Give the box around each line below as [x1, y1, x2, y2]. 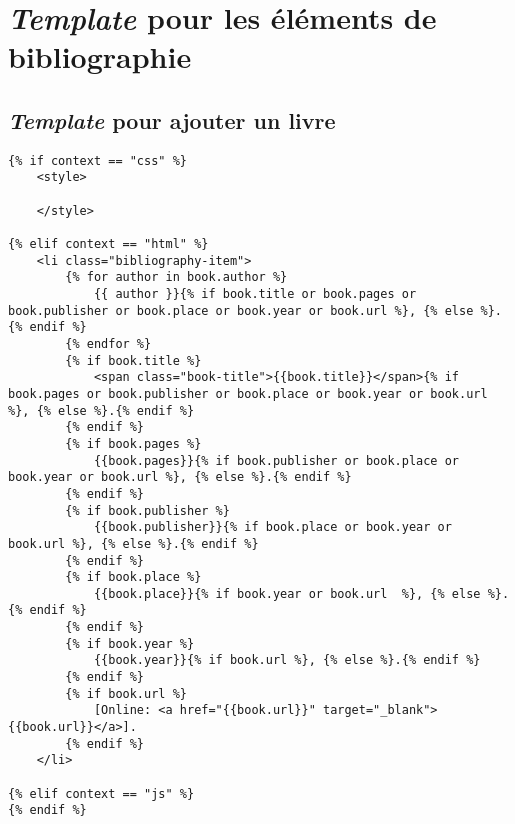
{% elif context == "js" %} [8, 786, 195, 801]
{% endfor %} [65, 336, 152, 351]
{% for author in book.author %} [65, 270, 288, 285]
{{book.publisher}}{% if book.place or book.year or [93, 520, 452, 535]
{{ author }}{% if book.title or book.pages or [93, 287, 417, 302]
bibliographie [8, 36, 192, 77]
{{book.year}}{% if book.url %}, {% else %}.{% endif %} [93, 653, 481, 668]
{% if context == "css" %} [8, 153, 187, 168]
